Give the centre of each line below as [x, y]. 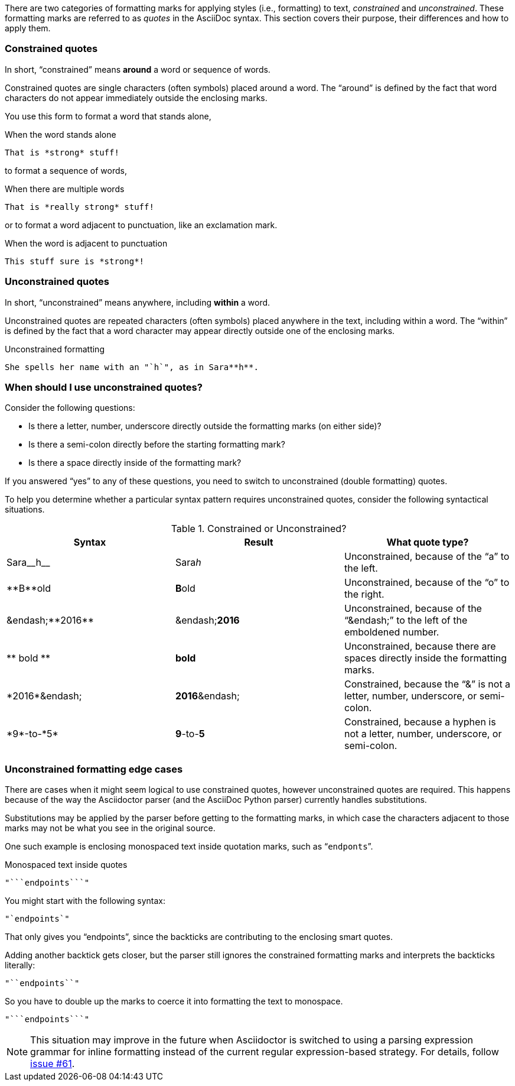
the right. [364, 594]
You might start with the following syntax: [85, 901]
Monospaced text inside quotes [66, 865]
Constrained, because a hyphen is [420, 722]
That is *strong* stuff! [62, 152]
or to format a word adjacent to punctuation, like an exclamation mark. [141, 225]
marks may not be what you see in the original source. [110, 828]
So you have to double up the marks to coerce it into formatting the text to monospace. [174, 1001]
